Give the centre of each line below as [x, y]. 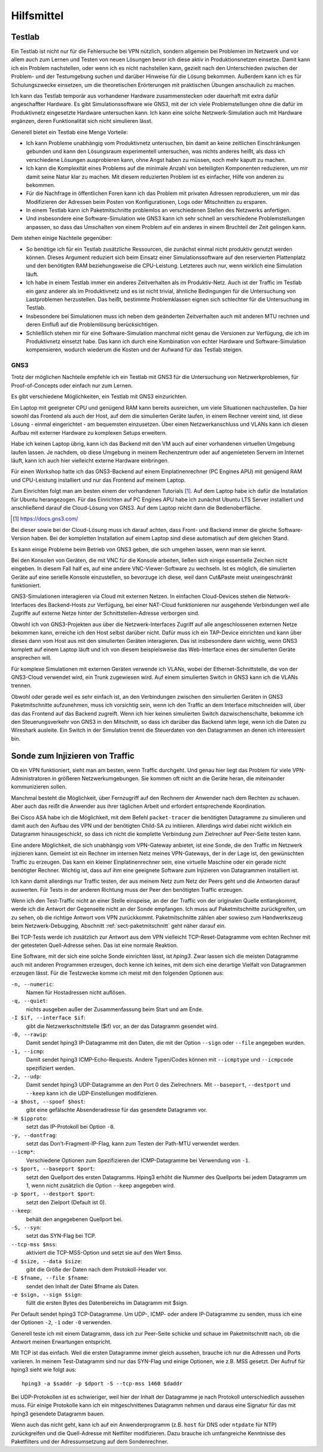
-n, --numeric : [32, 984]
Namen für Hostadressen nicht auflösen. [76, 992]
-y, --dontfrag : [34, 1135]
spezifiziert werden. [51, 1068]
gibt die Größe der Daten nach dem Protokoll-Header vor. [97, 1269]
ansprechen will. [31, 658]
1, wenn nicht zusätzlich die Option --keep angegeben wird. [101, 1185]
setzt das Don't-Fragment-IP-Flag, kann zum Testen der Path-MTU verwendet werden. [133, 1144]
